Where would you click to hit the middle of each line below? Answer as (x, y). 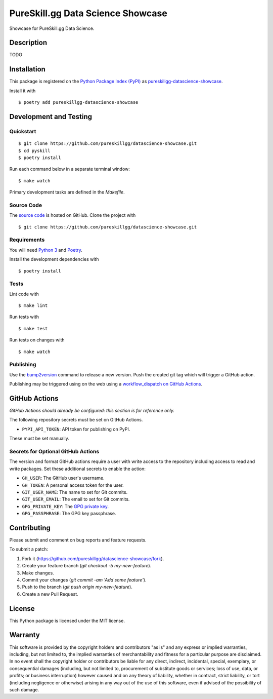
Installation (27, 69)
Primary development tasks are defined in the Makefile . (67, 192)
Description (28, 43)
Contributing (30, 528)
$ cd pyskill (34, 150)
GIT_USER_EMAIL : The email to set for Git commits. (76, 499)
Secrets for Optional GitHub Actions (54, 451)
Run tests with (24, 317)
